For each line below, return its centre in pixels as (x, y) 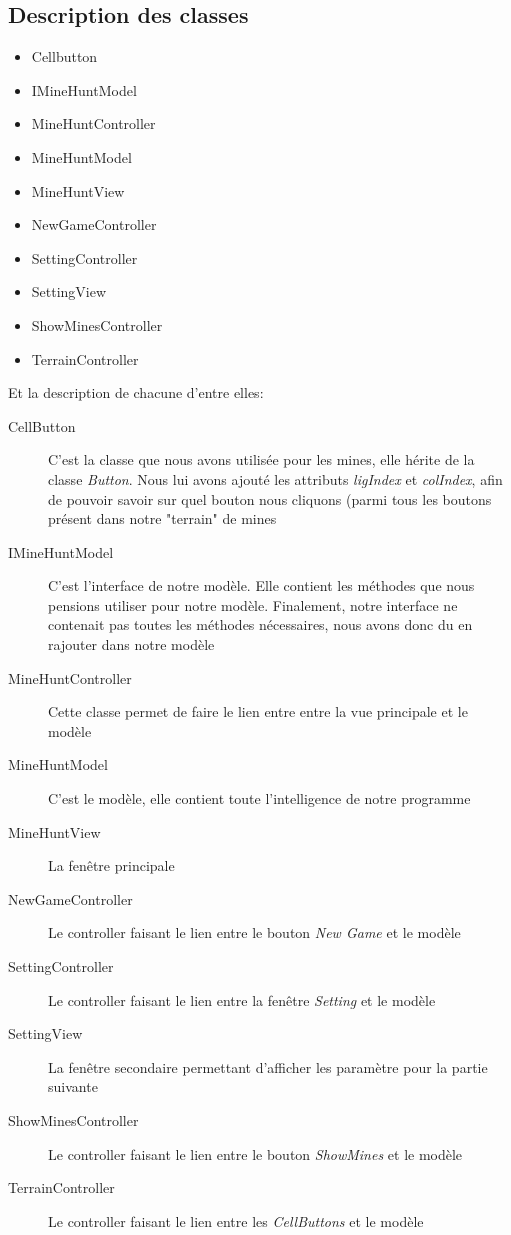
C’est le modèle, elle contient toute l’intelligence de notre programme (259, 798)
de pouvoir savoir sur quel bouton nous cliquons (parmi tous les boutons (270, 498)
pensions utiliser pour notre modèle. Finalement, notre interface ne (253, 604)
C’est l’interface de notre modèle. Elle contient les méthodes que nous (261, 585)
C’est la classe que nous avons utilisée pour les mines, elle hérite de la (261, 459)
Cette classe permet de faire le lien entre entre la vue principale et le (258, 711)
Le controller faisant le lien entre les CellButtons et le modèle (236, 1220)
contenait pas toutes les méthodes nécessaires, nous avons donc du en (260, 624)
